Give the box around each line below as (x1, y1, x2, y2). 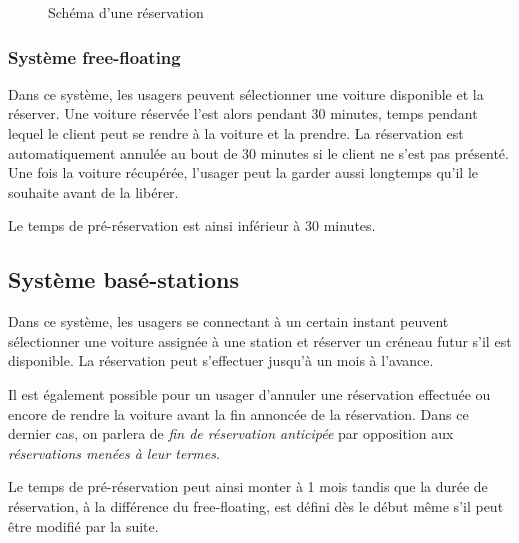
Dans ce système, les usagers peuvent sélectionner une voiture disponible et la (8, 83, 484, 104)
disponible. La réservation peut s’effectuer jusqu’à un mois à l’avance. (8, 350, 434, 371)
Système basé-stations (8, 264, 239, 295)
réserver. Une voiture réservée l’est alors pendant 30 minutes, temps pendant (8, 103, 478, 124)
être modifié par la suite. (8, 515, 159, 536)
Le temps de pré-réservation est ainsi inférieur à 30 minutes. (8, 215, 376, 236)
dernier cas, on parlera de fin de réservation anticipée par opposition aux (8, 423, 454, 444)
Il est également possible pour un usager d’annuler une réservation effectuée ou (8, 383, 491, 404)
